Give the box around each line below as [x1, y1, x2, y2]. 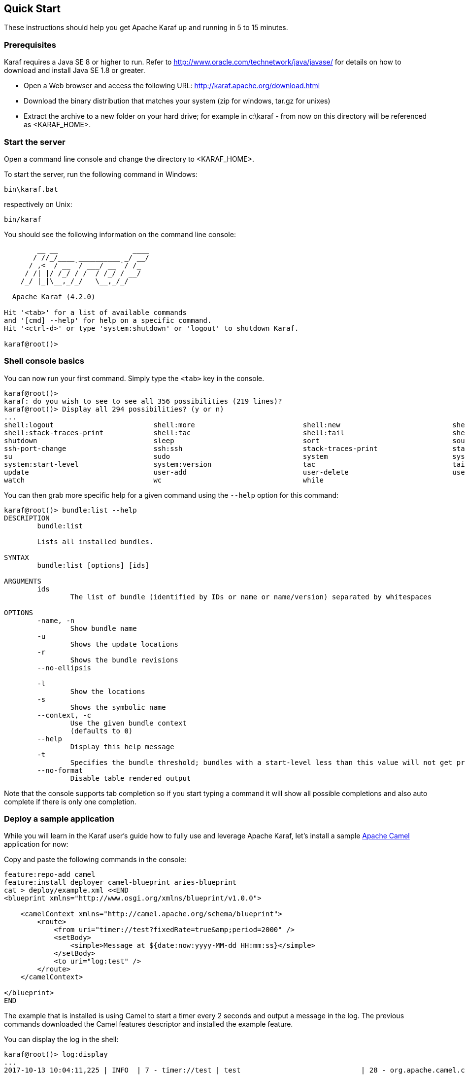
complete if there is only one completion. [4, 797, 136, 806]
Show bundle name [70, 624, 137, 632]
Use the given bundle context [70, 719, 187, 727]
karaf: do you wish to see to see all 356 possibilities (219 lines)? [4, 397, 282, 405]
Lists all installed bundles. [37, 537, 154, 546]
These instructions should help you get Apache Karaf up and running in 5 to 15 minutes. [4, 23, 288, 32]
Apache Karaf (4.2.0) [12, 292, 96, 301]
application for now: [4, 840, 68, 849]
